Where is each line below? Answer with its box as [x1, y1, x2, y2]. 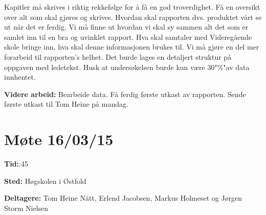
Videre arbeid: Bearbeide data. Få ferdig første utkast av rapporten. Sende [4, 88, 246, 99]
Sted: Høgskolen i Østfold [4, 175, 86, 186]
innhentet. [4, 71, 36, 82]
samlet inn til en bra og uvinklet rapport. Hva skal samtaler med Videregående [4, 31, 252, 42]
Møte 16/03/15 [4, 129, 114, 150]
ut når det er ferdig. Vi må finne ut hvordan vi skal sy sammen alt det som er [4, 21, 249, 32]
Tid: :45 [4, 158, 28, 169]
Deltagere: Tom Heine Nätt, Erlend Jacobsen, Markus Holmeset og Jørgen [4, 193, 242, 203]
